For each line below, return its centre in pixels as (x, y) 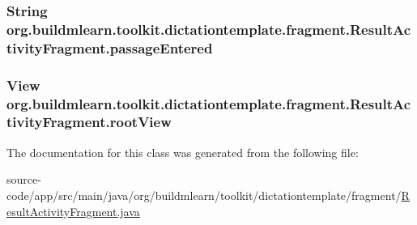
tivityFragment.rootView (89, 122)
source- (24, 179)
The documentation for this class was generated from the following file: (183, 152)
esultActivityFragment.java (73, 211)
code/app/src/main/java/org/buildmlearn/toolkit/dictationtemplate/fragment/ (204, 195)
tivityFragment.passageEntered (110, 47)
